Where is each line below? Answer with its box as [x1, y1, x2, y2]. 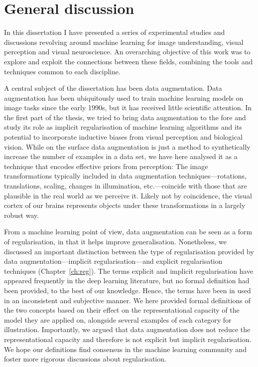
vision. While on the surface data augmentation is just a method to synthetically [4, 141, 251, 152]
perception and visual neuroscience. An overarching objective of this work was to [4, 46, 251, 57]
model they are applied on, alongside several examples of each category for [4, 314, 232, 325]
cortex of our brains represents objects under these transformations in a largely [4, 200, 246, 210]
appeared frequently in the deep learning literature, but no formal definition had [4, 275, 250, 286]
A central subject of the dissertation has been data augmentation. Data [4, 83, 222, 93]
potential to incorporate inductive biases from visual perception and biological [4, 132, 243, 142]
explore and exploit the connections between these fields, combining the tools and [4, 56, 253, 66]
